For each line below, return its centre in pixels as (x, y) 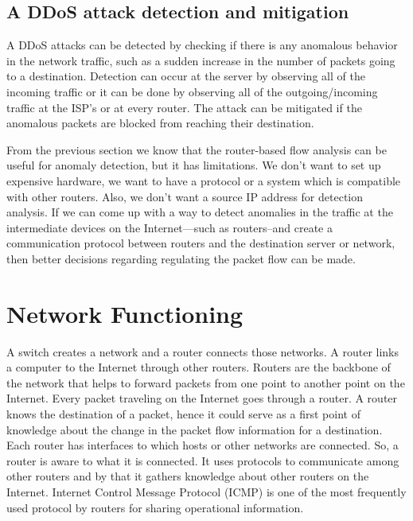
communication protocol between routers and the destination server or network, (201, 243)
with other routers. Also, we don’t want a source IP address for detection (185, 196)
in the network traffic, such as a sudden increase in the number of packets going (201, 60)
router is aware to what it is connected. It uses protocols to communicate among (203, 460)
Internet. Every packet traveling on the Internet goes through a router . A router (202, 398)
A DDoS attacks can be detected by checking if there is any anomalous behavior (202, 45)
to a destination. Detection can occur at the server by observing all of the (186, 76)
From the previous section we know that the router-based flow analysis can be (197, 149)
